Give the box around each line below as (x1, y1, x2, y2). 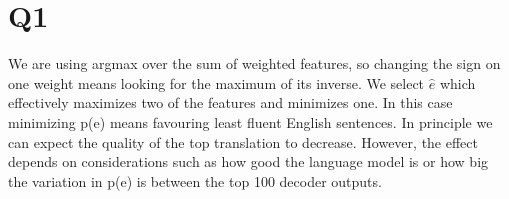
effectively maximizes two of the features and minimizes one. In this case (8, 92, 453, 113)
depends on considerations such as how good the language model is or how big (8, 151, 489, 172)
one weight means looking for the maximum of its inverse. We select (8, 72, 425, 93)
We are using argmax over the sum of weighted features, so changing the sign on (8, 53, 501, 74)
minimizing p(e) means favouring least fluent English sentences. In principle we (8, 111, 493, 132)
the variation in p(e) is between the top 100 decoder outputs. (8, 170, 382, 191)
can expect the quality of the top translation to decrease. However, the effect (8, 131, 478, 152)
